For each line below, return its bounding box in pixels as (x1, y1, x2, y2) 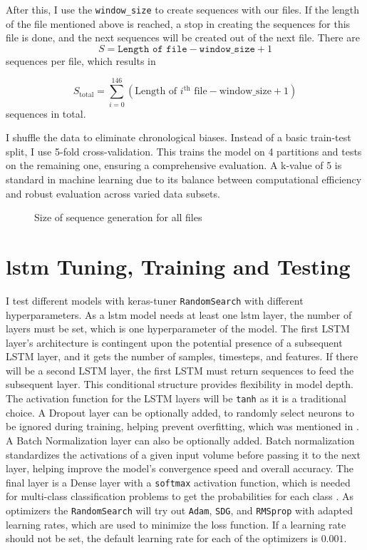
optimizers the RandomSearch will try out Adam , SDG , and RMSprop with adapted (6, 502, 353, 517)
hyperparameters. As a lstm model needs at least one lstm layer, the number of (6, 307, 352, 322)
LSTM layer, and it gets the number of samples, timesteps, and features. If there (6, 349, 358, 364)
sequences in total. (6, 106, 86, 121)
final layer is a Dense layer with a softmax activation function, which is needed (6, 474, 351, 489)
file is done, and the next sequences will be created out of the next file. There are (6, 30, 360, 45)
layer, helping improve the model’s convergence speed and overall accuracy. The (6, 461, 353, 476)
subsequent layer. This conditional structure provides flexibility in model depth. (6, 377, 353, 392)
